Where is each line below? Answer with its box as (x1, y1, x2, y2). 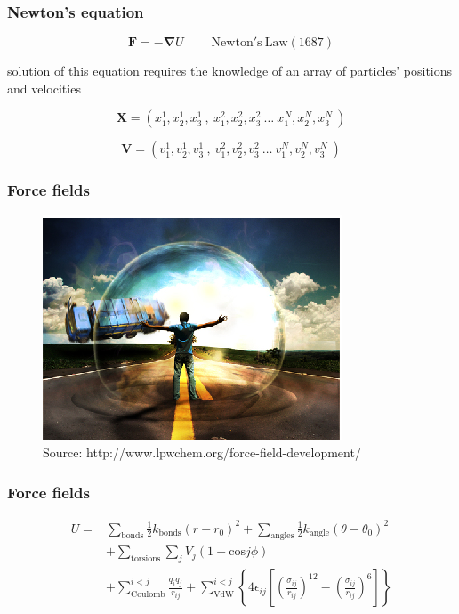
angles (270, 531, 294, 541)
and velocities (7, 78, 81, 97)
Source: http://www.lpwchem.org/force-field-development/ (43, 443, 361, 462)
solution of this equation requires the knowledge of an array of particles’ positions (7, 61, 453, 80)
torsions (131, 554, 161, 564)
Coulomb (131, 590, 165, 599)
